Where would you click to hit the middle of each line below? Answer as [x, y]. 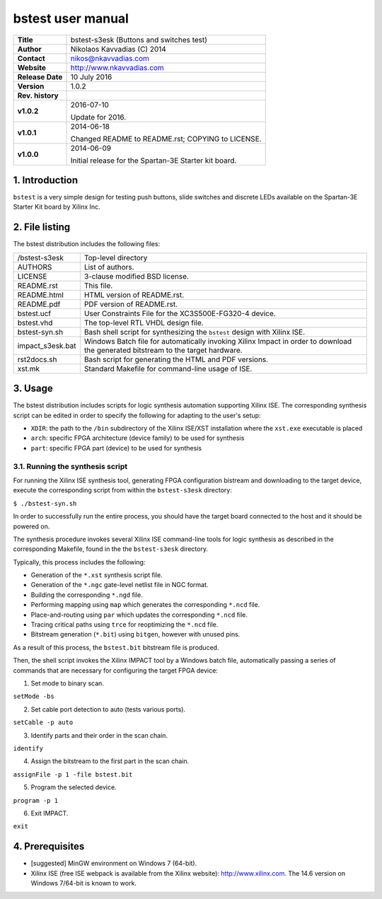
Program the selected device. [74, 787]
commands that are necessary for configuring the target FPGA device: [116, 670]
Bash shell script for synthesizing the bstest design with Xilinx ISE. [195, 332]
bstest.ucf [34, 313]
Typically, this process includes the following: [79, 562]
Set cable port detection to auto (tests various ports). [108, 709]
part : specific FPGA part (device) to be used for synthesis [116, 448]
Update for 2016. [98, 117]
